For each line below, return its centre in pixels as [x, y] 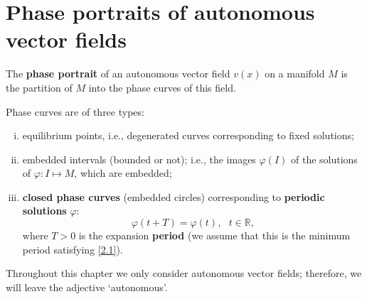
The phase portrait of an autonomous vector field [118, 74]
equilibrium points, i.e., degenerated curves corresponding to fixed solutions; [188, 135]
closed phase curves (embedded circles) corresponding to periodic [174, 196]
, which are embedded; [123, 173]
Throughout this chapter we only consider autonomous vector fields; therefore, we [184, 273]
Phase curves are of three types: [75, 111]
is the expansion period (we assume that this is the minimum [214, 235]
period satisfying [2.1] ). [73, 249]
